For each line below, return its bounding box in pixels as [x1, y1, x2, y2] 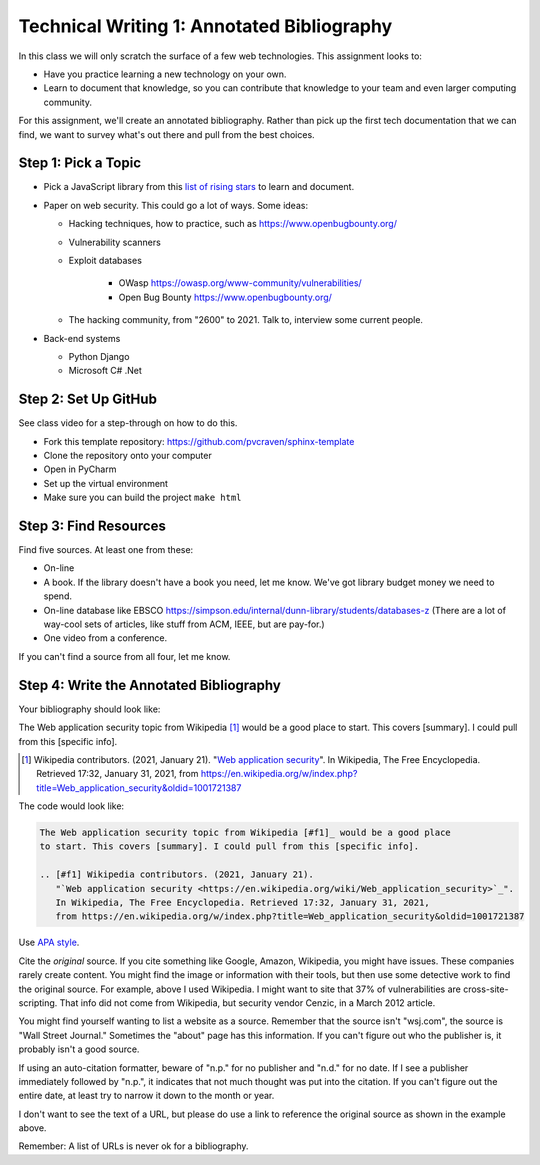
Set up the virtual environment [43, 477, 169, 489]
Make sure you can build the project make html [43, 491, 242, 504]
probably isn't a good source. [18, 1043, 140, 1055]
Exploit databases [68, 254, 142, 266]
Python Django [68, 350, 130, 362]
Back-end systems [43, 332, 121, 344]
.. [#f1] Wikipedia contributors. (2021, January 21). [39, 869, 314, 880]
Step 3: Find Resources [18, 517, 167, 534]
